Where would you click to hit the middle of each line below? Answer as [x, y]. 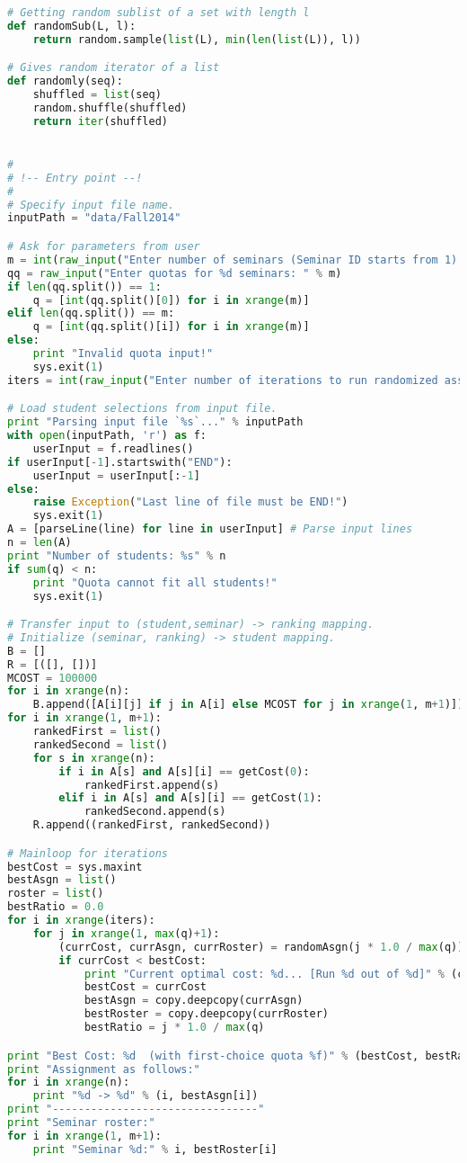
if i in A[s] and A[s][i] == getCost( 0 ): [184, 771]
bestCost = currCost [145, 987]
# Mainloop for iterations [88, 853]
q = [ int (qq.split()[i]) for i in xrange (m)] [171, 327]
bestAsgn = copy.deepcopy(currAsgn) [194, 1001]
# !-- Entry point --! [75, 178]
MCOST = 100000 [53, 678]
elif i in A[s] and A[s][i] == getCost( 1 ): [190, 798]
